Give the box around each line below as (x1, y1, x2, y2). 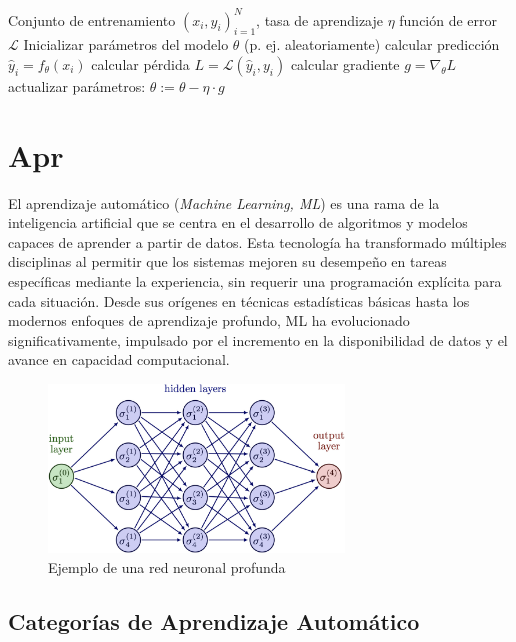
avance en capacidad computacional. (8, 349, 230, 370)
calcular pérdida (91, 53, 190, 74)
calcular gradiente (290, 53, 400, 74)
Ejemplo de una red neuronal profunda (48, 556, 286, 577)
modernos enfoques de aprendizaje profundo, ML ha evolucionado (8, 310, 410, 331)
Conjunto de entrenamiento (8, 9, 176, 30)
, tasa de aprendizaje (256, 9, 384, 30)
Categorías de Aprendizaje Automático (8, 605, 420, 636)
